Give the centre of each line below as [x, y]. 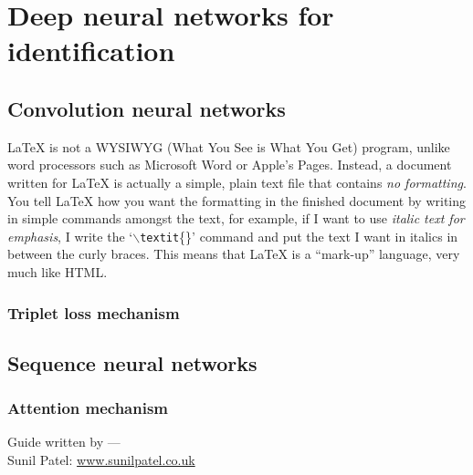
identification [91, 51]
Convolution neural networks [147, 108]
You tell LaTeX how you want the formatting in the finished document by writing [237, 200]
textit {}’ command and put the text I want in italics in [299, 236]
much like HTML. [58, 271]
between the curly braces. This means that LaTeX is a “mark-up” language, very [234, 254]
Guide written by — [64, 442]
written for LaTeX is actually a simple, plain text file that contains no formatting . [237, 182]
